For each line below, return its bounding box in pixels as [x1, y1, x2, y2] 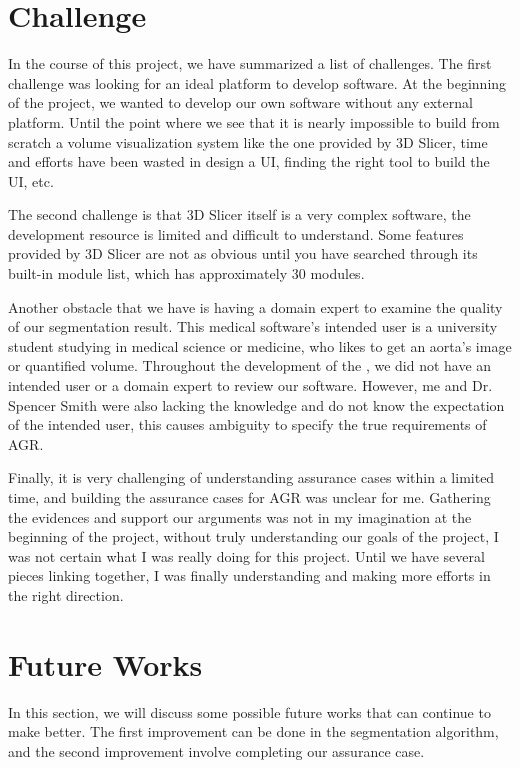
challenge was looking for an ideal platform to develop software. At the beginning [8, 72, 507, 93]
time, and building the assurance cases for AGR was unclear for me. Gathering [8, 487, 491, 507]
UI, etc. [8, 170, 54, 191]
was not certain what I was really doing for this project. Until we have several [8, 545, 485, 566]
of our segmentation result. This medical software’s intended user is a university [8, 316, 498, 337]
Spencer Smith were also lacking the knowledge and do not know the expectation [8, 394, 505, 415]
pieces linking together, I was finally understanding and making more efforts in [8, 565, 491, 586]
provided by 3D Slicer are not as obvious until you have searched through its [8, 243, 478, 264]
